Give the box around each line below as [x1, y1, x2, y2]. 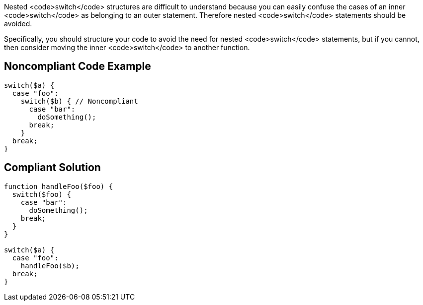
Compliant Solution [4, 161, 101, 174]
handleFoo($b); [20, 261, 80, 270]
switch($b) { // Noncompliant [20, 97, 138, 105]
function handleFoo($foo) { [4, 182, 113, 190]
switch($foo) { [12, 190, 71, 198]
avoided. [4, 19, 32, 28]
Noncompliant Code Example [4, 60, 151, 73]
